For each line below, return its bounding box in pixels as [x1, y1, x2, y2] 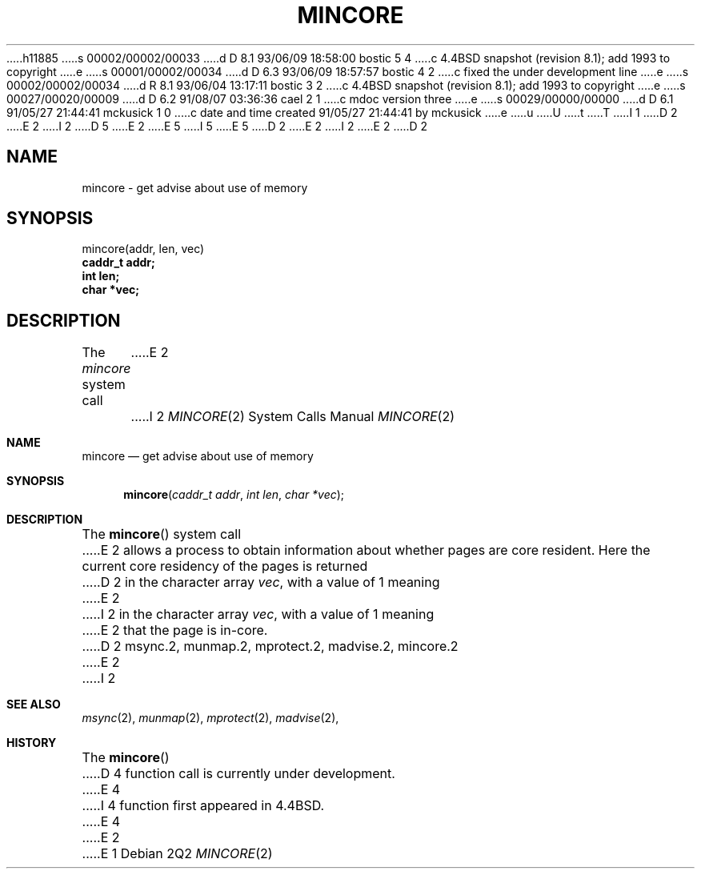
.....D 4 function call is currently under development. [82, 765, 395, 782]
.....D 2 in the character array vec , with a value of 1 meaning [82, 574, 440, 591]
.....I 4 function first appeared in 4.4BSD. [82, 797, 325, 814]
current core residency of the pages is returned [82, 558, 368, 575]
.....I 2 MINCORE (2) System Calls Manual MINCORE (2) [130, 408, 455, 425]
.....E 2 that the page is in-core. [82, 622, 268, 639]
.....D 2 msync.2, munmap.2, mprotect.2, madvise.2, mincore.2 [82, 638, 459, 655]
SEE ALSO [6, 697, 61, 712]
